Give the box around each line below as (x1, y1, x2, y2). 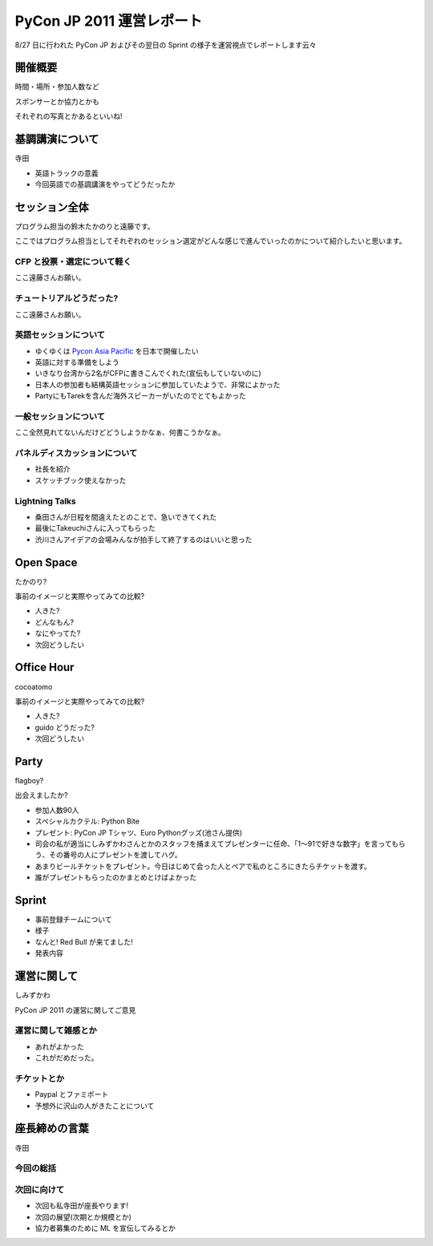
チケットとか (14, 1073, 65, 1084)
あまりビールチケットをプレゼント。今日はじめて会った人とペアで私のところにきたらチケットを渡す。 (34, 861, 372, 871)
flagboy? (14, 776, 44, 786)
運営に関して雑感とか (14, 1025, 98, 1036)
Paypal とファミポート (34, 1090, 109, 1099)
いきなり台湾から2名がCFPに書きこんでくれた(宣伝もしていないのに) (34, 369, 262, 378)
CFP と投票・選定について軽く (14, 256, 132, 267)
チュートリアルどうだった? (14, 293, 119, 304)
